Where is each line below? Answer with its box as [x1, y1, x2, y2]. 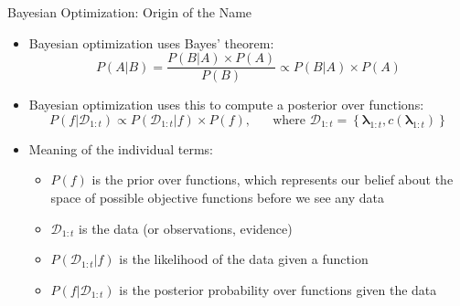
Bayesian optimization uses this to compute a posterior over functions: [28, 95, 424, 114]
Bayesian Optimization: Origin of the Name [7, 3, 252, 21]
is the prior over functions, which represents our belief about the [91, 170, 454, 189]
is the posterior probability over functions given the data [119, 280, 437, 299]
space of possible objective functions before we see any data [50, 188, 385, 207]
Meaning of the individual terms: [28, 139, 214, 158]
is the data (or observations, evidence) [79, 218, 293, 237]
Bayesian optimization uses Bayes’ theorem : [28, 33, 274, 52]
